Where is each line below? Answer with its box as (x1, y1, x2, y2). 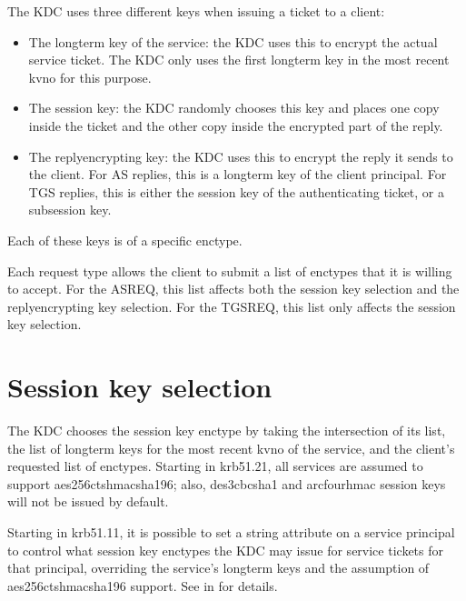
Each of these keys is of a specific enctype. (7, 230, 243, 249)
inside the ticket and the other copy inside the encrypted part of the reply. (28, 115, 443, 135)
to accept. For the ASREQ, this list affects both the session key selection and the (7, 279, 460, 298)
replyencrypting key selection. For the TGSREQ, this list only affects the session (7, 296, 456, 316)
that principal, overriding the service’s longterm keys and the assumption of (7, 558, 430, 577)
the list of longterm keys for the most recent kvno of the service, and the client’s (7, 438, 455, 457)
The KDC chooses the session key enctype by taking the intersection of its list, (7, 421, 446, 440)
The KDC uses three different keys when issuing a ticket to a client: (7, 2, 385, 20)
